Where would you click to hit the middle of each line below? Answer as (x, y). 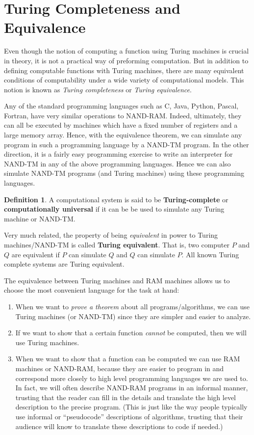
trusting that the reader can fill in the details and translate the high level (126, 397)
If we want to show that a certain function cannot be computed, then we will (131, 333)
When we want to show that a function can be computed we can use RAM (128, 359)
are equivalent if (36, 254)
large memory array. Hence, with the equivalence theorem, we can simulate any (123, 135)
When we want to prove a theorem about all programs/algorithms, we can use (133, 306)
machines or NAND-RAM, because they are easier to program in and (120, 368)
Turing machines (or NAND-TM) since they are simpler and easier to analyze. (133, 316)
